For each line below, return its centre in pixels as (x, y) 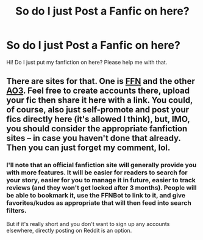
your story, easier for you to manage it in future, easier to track (101, 180)
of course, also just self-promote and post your (98, 110)
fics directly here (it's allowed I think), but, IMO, (98, 119)
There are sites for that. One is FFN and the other (101, 81)
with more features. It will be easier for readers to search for (97, 173)
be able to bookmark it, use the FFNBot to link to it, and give (96, 196)
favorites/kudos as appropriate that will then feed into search (99, 203)
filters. (16, 211)
